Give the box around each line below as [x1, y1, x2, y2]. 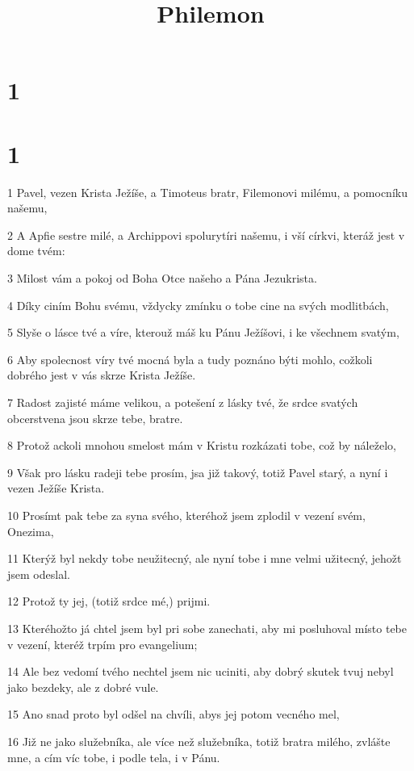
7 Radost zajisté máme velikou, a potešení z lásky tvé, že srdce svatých [7, 394, 358, 411]
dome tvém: [7, 242, 65, 259]
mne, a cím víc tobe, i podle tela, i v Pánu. [7, 748, 220, 765]
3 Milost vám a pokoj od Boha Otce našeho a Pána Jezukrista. [7, 270, 317, 287]
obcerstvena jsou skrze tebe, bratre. [7, 409, 183, 426]
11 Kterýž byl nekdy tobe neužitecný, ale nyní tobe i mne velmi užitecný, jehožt [7, 550, 402, 567]
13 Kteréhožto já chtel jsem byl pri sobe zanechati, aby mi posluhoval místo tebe [7, 619, 408, 636]
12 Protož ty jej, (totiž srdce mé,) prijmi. [7, 593, 211, 610]
